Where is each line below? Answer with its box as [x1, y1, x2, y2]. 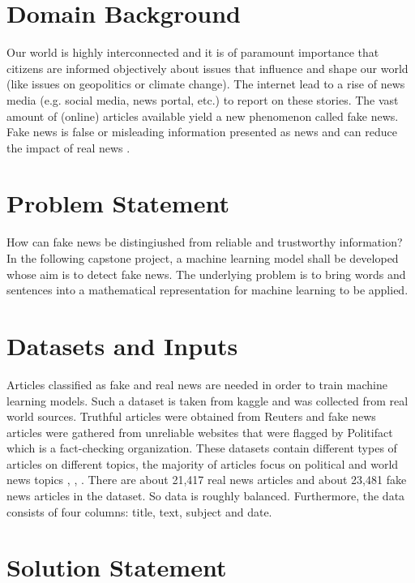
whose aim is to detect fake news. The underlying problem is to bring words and [6, 265, 406, 282]
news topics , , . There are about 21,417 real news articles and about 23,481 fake [6, 471, 407, 488]
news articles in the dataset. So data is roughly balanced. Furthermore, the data [6, 487, 405, 504]
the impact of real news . [6, 139, 130, 156]
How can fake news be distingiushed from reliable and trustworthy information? [6, 234, 403, 251]
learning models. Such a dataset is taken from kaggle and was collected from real [6, 392, 409, 409]
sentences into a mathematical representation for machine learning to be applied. [6, 281, 409, 298]
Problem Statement [6, 186, 229, 220]
